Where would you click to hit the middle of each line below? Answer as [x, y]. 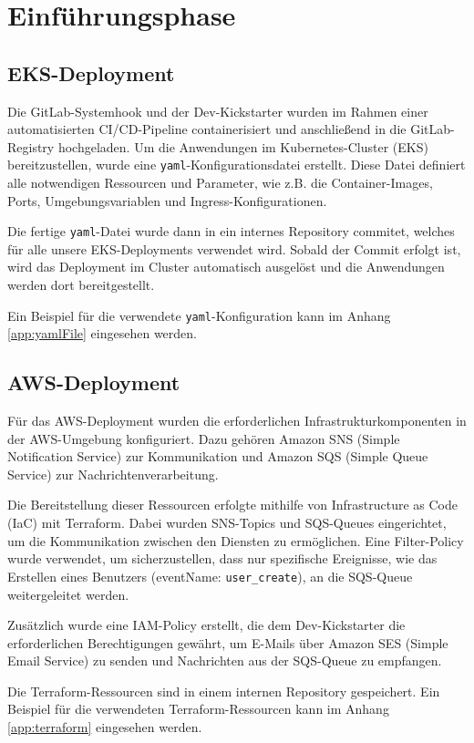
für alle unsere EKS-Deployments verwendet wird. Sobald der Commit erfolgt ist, [234, 248]
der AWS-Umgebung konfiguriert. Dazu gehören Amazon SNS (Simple [204, 438]
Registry [31, 146]
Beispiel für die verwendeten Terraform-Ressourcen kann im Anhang [198, 709]
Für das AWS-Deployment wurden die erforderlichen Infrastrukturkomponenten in [237, 421]
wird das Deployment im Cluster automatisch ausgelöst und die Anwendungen [226, 267]
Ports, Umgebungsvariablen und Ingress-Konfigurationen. [167, 200]
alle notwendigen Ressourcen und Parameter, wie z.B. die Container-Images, [220, 183]
